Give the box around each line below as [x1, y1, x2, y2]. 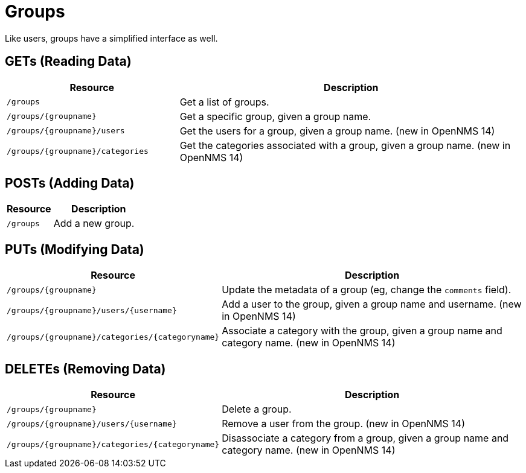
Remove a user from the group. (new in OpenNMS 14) [222, 417, 465, 430]
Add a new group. [53, 217, 135, 230]
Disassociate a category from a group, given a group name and [222, 432, 509, 445]
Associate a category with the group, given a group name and [222, 325, 502, 337]
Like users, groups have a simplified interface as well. [5, 33, 218, 43]
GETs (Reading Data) [5, 54, 132, 69]
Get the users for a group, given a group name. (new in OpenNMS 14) [179, 124, 495, 137]
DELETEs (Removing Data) [5, 361, 166, 376]
